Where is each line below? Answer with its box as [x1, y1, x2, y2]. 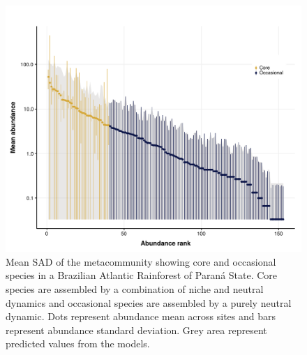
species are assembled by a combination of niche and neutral [6, 281, 264, 296]
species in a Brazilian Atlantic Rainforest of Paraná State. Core [6, 268, 278, 282]
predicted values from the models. [6, 336, 150, 351]
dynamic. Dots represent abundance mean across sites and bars [6, 309, 276, 324]
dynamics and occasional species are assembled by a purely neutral [6, 295, 292, 310]
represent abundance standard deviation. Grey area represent [6, 322, 267, 337]
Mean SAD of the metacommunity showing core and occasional [6, 254, 276, 269]
